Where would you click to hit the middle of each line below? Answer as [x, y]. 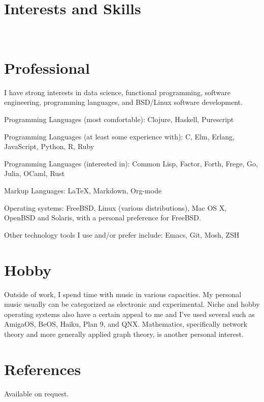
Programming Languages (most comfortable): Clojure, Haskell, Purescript [119, 119]
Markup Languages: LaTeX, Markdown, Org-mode [83, 190]
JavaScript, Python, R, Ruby [49, 146]
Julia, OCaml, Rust [35, 173]
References [43, 369]
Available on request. [37, 393]
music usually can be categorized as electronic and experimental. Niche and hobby [132, 304]
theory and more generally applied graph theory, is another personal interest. [124, 334]
